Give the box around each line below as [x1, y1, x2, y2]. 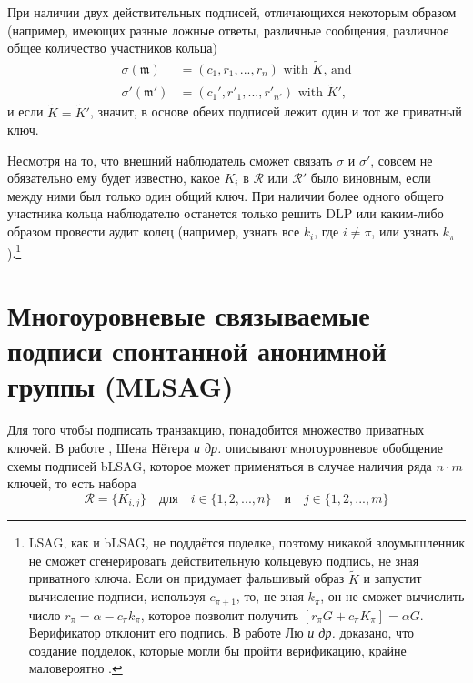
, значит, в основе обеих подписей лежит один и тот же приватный [89, 102, 462, 121]
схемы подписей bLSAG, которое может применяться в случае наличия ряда [7, 456, 432, 475]
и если [7, 102, 44, 121]
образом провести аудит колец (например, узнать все [7, 222, 300, 241]
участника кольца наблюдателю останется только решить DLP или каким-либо [7, 204, 444, 223]
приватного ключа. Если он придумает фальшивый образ [28, 568, 345, 588]
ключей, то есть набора [7, 474, 136, 493]
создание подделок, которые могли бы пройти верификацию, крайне [28, 640, 407, 659]
